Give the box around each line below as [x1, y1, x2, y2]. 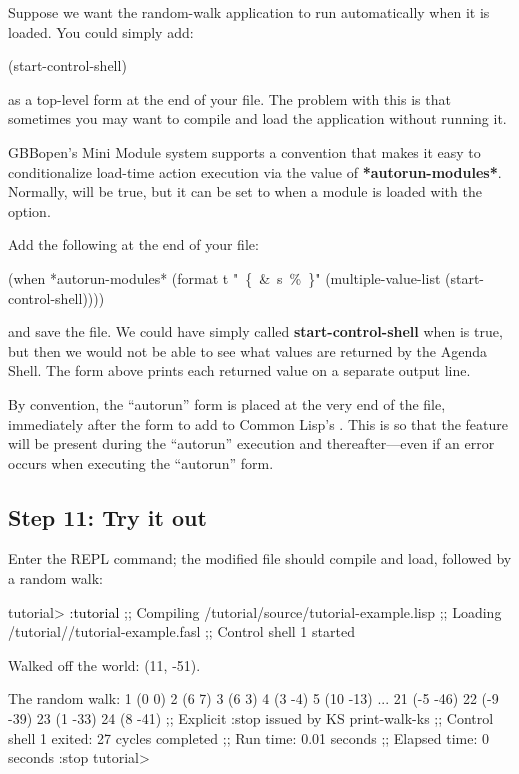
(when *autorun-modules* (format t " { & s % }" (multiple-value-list [8, 267, 441, 288]
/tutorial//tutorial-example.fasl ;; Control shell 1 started [8, 621, 355, 642]
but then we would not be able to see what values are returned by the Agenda [8, 340, 487, 361]
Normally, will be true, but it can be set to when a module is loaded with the [8, 181, 482, 202]
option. [8, 200, 51, 221]
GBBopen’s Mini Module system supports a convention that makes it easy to [8, 141, 481, 162]
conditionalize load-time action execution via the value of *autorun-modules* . [8, 161, 502, 182]
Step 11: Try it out [8, 501, 207, 532]
